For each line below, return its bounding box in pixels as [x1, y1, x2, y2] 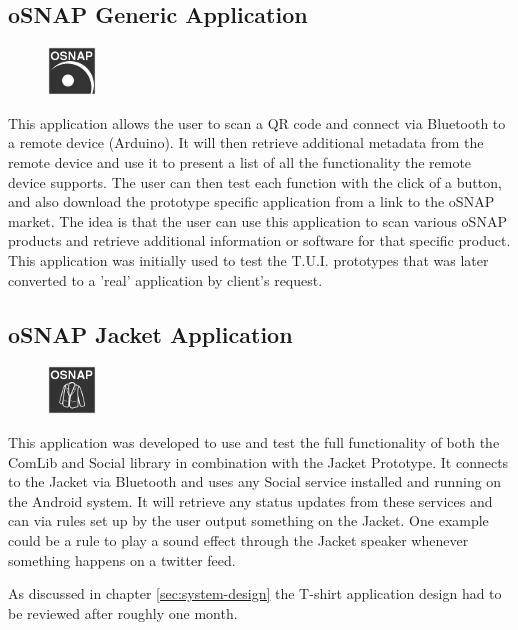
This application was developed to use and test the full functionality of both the [8, 431, 500, 452]
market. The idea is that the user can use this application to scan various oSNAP [8, 210, 507, 231]
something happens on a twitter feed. [8, 549, 236, 570]
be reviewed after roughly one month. [8, 602, 238, 623]
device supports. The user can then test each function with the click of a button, [8, 171, 502, 192]
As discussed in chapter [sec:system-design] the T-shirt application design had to [8, 583, 502, 604]
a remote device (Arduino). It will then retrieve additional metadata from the [8, 132, 484, 153]
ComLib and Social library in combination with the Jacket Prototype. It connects [8, 451, 509, 472]
